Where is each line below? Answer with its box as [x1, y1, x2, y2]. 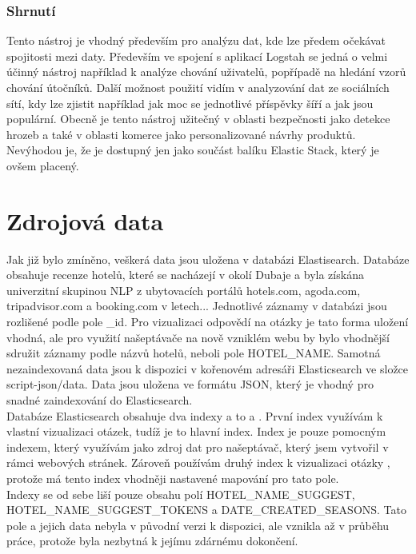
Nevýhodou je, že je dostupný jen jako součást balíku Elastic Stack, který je [6, 141, 379, 158]
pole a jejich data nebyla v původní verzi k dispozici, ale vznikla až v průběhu [6, 516, 390, 533]
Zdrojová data [6, 204, 164, 237]
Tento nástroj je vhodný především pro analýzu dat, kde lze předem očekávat [6, 32, 386, 49]
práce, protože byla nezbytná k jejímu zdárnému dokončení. [6, 532, 298, 549]
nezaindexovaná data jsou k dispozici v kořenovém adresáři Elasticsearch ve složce [6, 360, 409, 377]
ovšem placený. [6, 157, 79, 173]
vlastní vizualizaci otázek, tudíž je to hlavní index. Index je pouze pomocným [6, 423, 386, 440]
